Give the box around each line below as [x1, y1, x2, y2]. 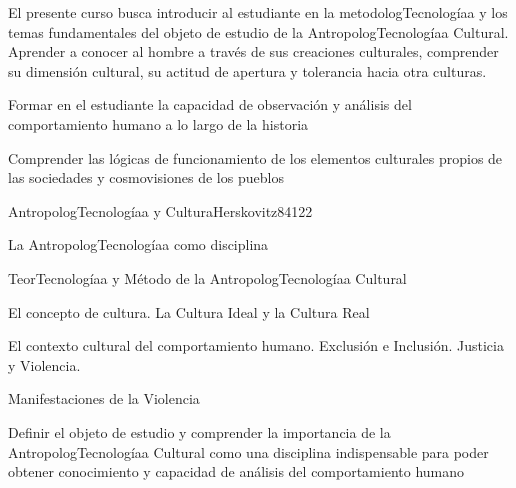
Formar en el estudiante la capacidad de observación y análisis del [8, 94, 412, 115]
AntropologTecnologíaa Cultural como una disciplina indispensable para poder [8, 441, 489, 462]
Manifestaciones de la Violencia [8, 388, 200, 409]
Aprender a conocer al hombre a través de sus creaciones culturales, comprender [8, 41, 499, 62]
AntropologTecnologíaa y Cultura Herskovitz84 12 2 [8, 200, 313, 221]
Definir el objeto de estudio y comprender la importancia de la [8, 421, 391, 442]
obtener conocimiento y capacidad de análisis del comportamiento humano [8, 461, 465, 482]
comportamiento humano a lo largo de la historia [8, 113, 309, 134]
